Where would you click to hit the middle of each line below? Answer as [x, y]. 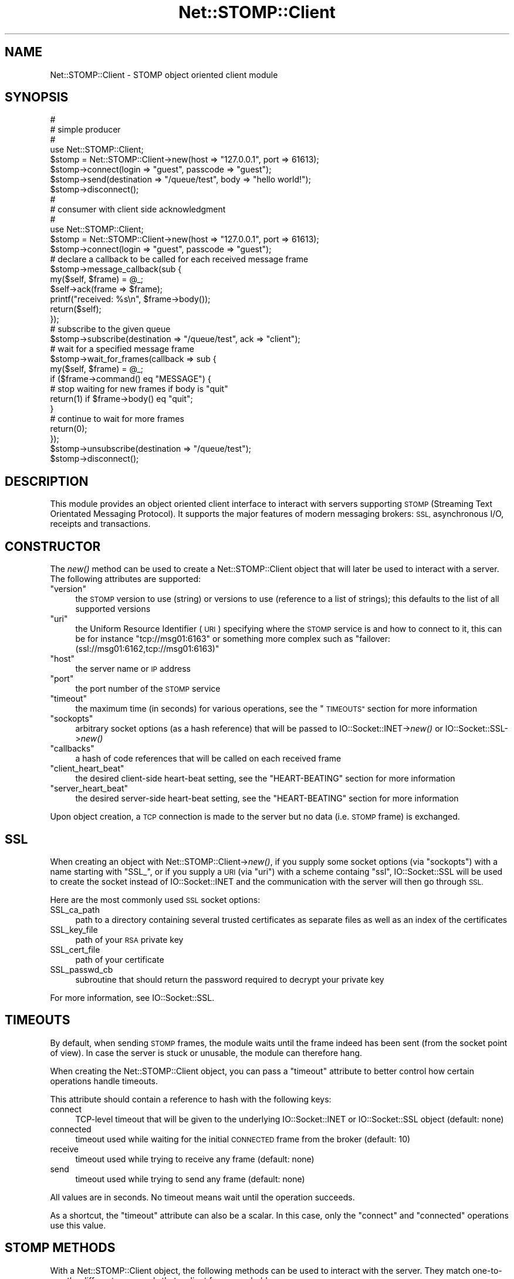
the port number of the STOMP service [148, 689]
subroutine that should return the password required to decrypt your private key [230, 979]
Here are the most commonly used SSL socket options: [155, 899]
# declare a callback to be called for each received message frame [179, 259]
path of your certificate [120, 959]
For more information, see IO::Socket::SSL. [132, 997]
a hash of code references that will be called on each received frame [208, 759]
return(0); [69, 429]
